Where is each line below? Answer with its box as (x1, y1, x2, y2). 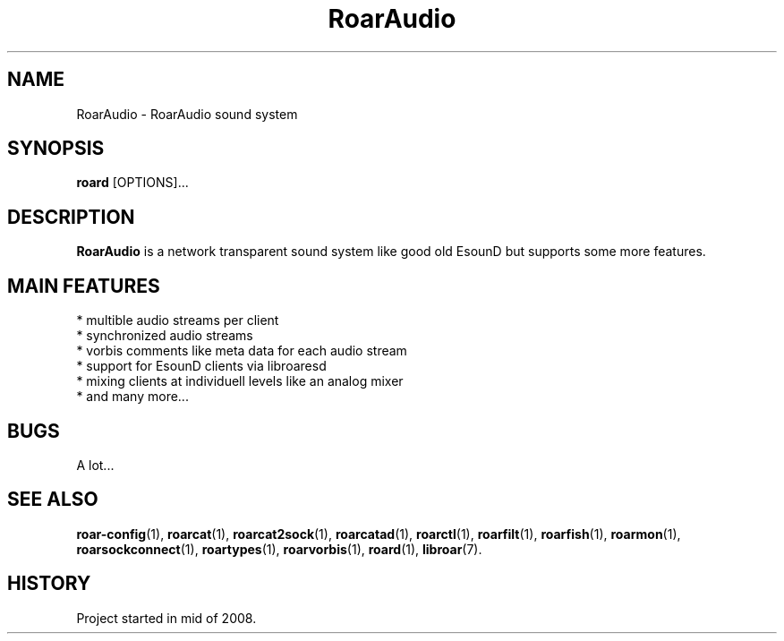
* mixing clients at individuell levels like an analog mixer (76, 373, 404, 389)
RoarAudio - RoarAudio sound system (76, 106, 298, 122)
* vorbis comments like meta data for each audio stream (76, 343, 407, 359)
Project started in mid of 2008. (76, 610, 257, 626)
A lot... (76, 457, 115, 473)
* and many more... (76, 389, 189, 405)
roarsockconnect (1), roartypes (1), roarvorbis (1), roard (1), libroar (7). (76, 541, 482, 557)
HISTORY (7, 572, 91, 595)
